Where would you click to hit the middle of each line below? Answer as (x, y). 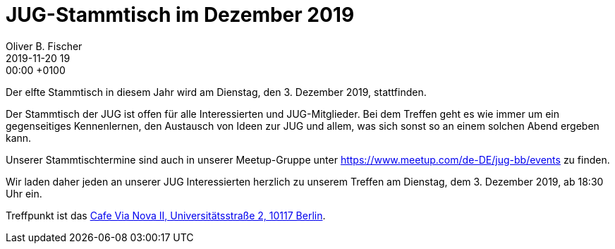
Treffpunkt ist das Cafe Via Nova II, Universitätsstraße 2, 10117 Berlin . (166, 215)
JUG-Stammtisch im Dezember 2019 (180, 15)
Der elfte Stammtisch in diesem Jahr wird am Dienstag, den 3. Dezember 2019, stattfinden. (216, 92)
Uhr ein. (24, 193)
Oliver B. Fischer (44, 46)
